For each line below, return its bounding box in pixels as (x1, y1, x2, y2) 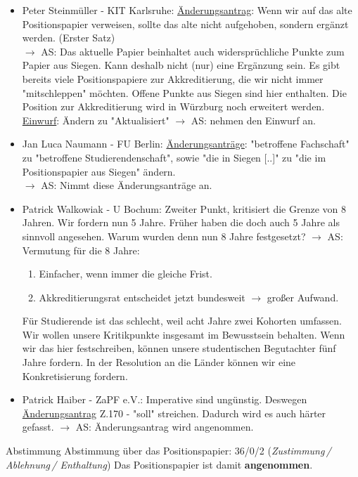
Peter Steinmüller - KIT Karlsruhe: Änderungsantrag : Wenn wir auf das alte (22, 3, 352, 17)
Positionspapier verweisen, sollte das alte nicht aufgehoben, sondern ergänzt (22, 16, 349, 31)
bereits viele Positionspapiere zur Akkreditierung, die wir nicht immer (22, 71, 324, 86)
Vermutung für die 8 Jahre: (22, 242, 140, 257)
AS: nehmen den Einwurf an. (191, 112, 316, 127)
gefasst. (22, 419, 54, 434)
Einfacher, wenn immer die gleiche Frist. (39, 266, 212, 281)
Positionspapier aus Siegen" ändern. (22, 164, 176, 178)
